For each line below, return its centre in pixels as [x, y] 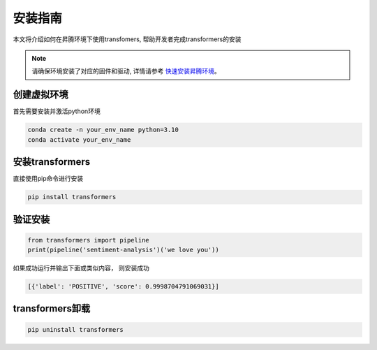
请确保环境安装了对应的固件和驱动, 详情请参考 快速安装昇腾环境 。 [126, 71]
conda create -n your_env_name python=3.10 [103, 130]
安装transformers [52, 162]
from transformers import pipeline [88, 240]
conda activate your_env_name [79, 139]
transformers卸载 [52, 308]
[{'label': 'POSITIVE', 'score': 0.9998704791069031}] [123, 287]
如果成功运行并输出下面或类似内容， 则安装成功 [81, 268]
